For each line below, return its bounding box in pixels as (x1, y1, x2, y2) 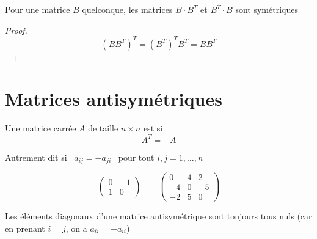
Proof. (5, 23, 27, 36)
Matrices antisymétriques (5, 86, 222, 111)
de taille (88, 122, 118, 134)
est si (143, 122, 163, 134)
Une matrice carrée (5, 122, 76, 134)
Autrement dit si (5, 150, 67, 163)
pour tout (118, 150, 155, 163)
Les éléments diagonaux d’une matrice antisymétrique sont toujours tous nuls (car (5, 210, 312, 222)
